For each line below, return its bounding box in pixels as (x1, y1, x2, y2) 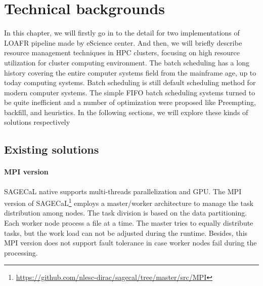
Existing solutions (4, 141, 99, 157)
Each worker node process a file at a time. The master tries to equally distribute (4, 218, 253, 228)
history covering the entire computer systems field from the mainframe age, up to (4, 67, 256, 78)
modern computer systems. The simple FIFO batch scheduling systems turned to (4, 87, 255, 97)
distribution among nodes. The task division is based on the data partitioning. (4, 207, 247, 218)
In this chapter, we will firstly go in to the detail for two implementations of (4, 27, 240, 38)
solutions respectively (4, 117, 70, 127)
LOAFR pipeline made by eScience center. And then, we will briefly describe (4, 37, 242, 48)
